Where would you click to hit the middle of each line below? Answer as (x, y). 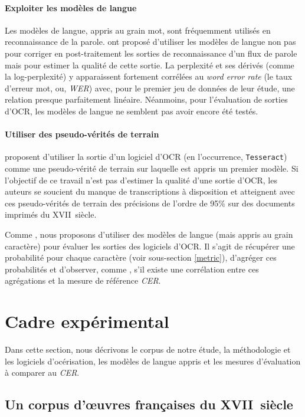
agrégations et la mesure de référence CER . (83, 280)
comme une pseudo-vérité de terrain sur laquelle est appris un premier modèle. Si (152, 168)
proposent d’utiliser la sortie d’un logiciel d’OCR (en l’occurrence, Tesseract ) (146, 157)
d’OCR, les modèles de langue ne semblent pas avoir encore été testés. (132, 111)
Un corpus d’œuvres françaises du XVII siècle (149, 404)
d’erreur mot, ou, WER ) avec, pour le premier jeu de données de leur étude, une (150, 88)
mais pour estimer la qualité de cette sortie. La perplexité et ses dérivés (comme (150, 65)
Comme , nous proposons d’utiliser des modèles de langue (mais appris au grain (149, 234)
